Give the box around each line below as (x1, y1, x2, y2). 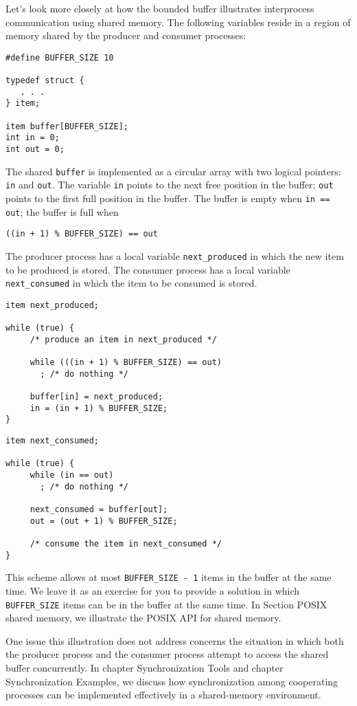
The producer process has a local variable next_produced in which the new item (5, 248, 344, 263)
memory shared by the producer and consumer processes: (5, 28, 246, 43)
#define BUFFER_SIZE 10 (5, 52, 114, 63)
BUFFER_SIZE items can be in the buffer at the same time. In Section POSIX (5, 597, 327, 611)
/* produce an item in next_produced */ (30, 334, 217, 344)
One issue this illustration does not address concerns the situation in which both (5, 633, 344, 648)
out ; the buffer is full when (5, 204, 119, 219)
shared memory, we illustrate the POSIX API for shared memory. (5, 610, 281, 625)
